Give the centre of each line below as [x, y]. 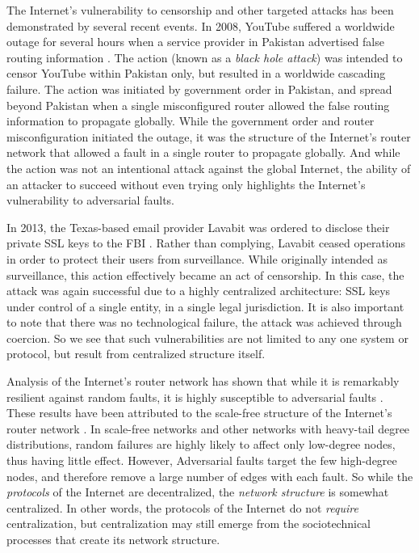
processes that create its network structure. [113, 539]
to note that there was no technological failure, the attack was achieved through [204, 322]
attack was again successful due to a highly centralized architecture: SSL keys [199, 291]
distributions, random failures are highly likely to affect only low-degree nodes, [201, 444]
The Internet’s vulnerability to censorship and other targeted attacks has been [200, 10]
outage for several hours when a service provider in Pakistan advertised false [195, 42]
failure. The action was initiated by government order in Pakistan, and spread [199, 89]
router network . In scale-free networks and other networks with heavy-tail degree [208, 428]
